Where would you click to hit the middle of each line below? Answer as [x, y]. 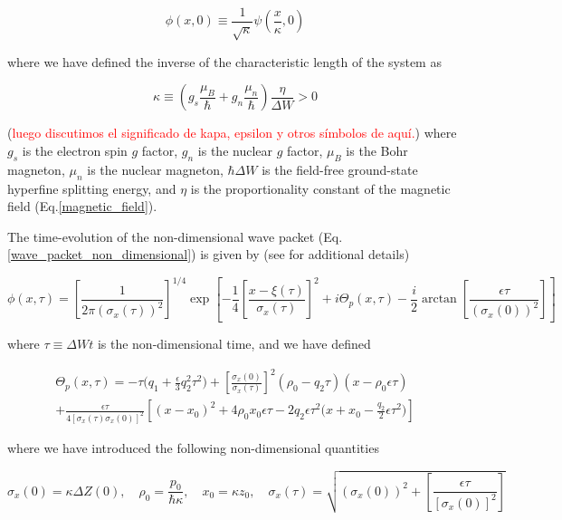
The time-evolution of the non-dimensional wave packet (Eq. [175, 236]
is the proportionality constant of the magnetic [320, 188]
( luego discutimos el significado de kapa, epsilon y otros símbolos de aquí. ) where [232, 133]
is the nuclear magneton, [155, 169]
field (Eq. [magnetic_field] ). [82, 206]
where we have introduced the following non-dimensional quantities [193, 448]
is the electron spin [75, 151]
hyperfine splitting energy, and [92, 188]
